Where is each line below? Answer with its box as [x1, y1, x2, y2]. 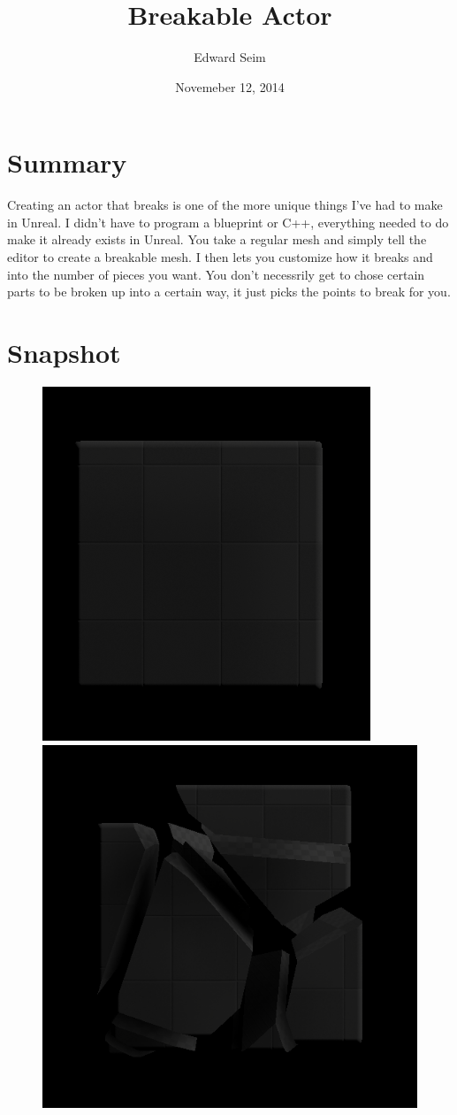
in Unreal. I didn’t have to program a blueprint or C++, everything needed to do [7, 212, 449, 231]
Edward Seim [194, 48, 266, 66]
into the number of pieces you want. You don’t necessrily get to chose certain [7, 265, 425, 283]
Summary [7, 144, 127, 181]
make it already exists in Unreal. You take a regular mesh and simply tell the [7, 230, 427, 249]
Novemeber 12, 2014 [175, 77, 285, 96]
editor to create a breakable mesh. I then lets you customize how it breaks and [7, 248, 433, 266]
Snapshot [7, 334, 121, 370]
